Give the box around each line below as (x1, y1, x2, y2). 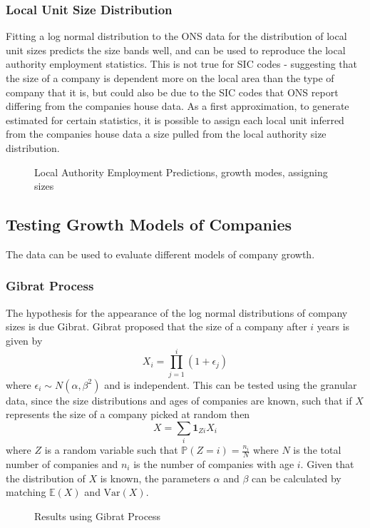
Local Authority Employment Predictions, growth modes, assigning (34, 164, 328, 179)
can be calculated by (252, 470, 341, 485)
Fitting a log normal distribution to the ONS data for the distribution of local (6, 29, 347, 44)
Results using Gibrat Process (34, 508, 161, 523)
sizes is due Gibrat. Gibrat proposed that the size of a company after (6, 319, 307, 334)
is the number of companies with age (133, 457, 294, 472)
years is (317, 319, 350, 334)
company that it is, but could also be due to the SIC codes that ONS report (6, 84, 339, 99)
